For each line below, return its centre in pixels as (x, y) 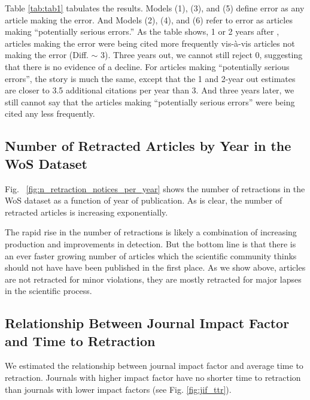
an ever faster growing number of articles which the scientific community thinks (151, 255)
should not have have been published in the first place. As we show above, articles (155, 267)
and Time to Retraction (80, 340)
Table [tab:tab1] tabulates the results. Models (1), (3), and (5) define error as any (155, 8)
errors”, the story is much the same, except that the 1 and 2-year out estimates (150, 78)
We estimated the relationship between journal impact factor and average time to (154, 366)
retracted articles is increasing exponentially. (86, 212)
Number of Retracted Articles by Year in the (148, 146)
